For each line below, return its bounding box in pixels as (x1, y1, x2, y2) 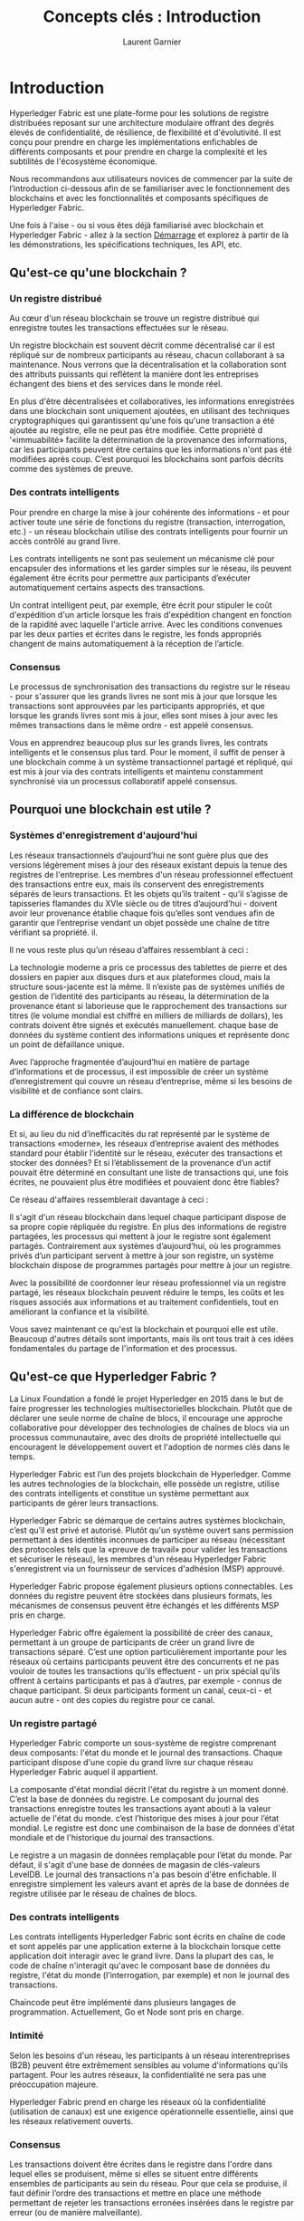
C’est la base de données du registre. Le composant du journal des (9, 1793, 260, 1804)
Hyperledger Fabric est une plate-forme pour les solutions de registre (9, 107, 270, 119)
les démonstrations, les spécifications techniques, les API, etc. (9, 238, 242, 250)
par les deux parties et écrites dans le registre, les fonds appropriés (9, 628, 262, 639)
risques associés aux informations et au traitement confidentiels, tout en (9, 1296, 279, 1307)
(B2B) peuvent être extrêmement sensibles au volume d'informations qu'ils (9, 2059, 289, 2071)
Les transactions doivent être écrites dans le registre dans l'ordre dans (9, 2159, 273, 2169)
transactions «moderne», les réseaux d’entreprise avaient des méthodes (9, 1138, 280, 1149)
